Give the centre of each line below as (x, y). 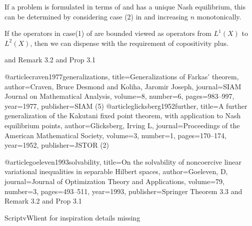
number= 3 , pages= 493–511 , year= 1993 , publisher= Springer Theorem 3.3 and (123, 191)
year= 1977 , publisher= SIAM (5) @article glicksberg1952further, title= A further (126, 106)
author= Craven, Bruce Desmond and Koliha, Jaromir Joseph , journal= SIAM (123, 86)
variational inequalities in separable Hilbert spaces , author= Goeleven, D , (116, 171)
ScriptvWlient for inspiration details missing (72, 217)
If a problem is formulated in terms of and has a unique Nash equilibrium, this (125, 6)
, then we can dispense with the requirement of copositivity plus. (129, 43)
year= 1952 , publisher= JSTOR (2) (57, 145)
